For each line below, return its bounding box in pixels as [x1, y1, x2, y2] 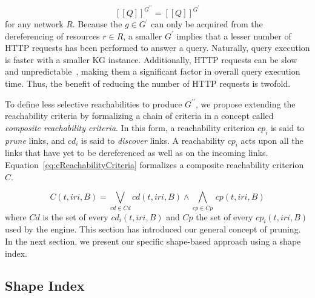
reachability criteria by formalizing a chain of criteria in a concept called [5, 109, 274, 122]
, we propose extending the [195, 97, 296, 110]
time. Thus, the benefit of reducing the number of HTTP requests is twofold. [5, 77, 291, 90]
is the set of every [42, 210, 108, 223]
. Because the [72, 18, 122, 30]
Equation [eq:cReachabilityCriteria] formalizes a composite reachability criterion [5, 158, 304, 171]
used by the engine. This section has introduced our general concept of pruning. [5, 223, 301, 235]
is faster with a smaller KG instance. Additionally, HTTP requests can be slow [5, 53, 297, 66]
